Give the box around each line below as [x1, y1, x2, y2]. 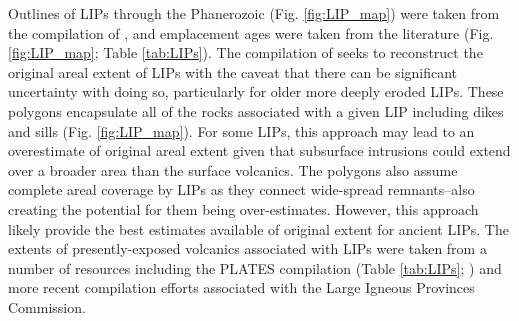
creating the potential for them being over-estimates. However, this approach [8, 198, 479, 219]
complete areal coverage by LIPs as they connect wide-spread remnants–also [8, 179, 475, 200]
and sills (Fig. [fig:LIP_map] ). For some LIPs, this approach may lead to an [8, 120, 475, 141]
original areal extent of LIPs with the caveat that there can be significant [8, 61, 458, 82]
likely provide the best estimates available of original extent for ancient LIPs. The [8, 218, 509, 239]
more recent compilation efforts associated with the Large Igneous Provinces [8, 277, 475, 298]
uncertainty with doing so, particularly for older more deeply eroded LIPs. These [8, 81, 504, 102]
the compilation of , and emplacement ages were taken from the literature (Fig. [8, 22, 494, 43]
